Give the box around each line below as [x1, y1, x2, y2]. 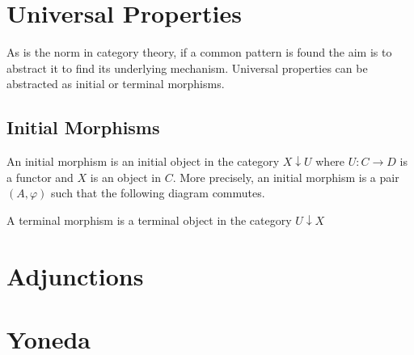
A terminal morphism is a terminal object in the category [6, 211, 292, 228]
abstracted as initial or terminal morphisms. [6, 75, 225, 92]
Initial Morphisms [6, 115, 160, 140]
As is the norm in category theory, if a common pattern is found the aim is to [6, 44, 392, 61]
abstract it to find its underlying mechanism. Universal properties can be [6, 59, 368, 76]
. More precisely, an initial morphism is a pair [172, 168, 399, 185]
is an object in [90, 168, 162, 185]
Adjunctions [6, 259, 144, 292]
